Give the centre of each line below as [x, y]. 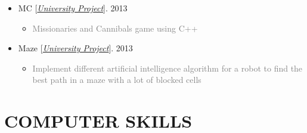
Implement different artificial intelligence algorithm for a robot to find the [168, 68]
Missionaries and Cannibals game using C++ [115, 28]
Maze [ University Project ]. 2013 [75, 48]
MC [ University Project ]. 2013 [73, 8]
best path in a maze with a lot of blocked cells [117, 80]
